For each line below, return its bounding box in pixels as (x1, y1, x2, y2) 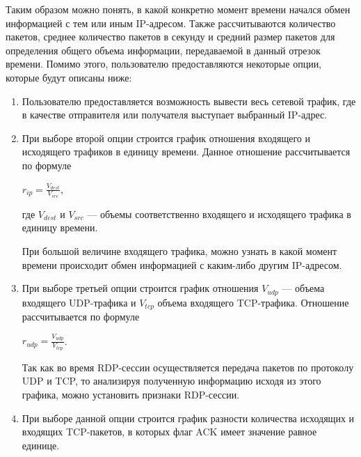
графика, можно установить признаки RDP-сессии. (22, 387, 240, 402)
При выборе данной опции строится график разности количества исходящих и (22, 410, 355, 425)
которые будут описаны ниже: (6, 70, 132, 84)
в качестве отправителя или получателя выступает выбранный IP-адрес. (22, 107, 328, 122)
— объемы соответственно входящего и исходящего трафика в (87, 206, 351, 221)
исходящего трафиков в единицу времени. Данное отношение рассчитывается (22, 144, 351, 159)
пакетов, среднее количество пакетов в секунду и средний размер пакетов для (6, 29, 335, 44)
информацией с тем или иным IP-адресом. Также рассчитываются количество (6, 15, 336, 30)
